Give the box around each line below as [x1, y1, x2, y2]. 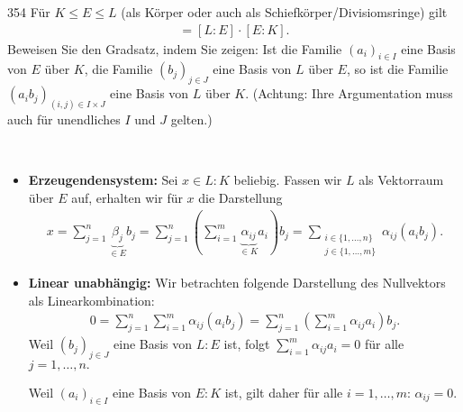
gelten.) [170, 110, 213, 129]
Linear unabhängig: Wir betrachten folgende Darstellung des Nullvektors [28, 273, 446, 292]
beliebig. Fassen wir [233, 170, 342, 189]
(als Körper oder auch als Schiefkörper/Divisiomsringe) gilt [121, 3, 448, 21]
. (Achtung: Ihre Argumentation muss [245, 84, 453, 103]
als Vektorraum [359, 170, 444, 189]
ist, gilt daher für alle [224, 382, 343, 401]
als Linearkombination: [28, 290, 155, 309]
